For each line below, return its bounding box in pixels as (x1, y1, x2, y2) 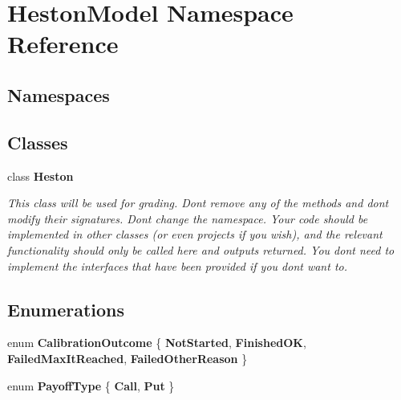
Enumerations (7, 296, 125, 321)
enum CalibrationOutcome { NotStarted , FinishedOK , (7, 334, 306, 351)
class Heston (7, 167, 74, 184)
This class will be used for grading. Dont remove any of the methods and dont (7, 194, 389, 211)
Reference (7, 27, 119, 60)
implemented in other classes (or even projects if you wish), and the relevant (7, 226, 383, 243)
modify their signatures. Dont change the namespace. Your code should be (7, 210, 368, 227)
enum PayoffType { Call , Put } (7, 377, 175, 394)
